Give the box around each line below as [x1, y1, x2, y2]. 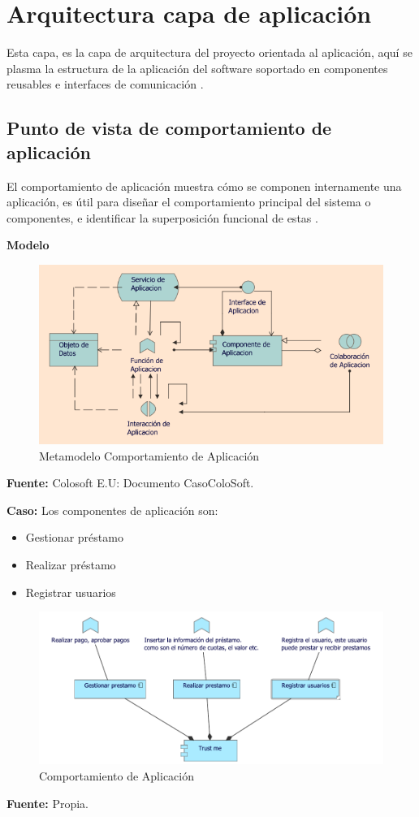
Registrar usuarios [25, 583, 116, 600]
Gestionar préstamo [25, 529, 123, 546]
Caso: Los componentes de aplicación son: [6, 501, 218, 518]
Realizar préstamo [25, 556, 116, 573]
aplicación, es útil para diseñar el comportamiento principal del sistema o [6, 193, 371, 210]
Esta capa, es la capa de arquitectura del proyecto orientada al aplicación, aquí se [6, 44, 413, 61]
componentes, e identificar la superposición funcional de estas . [6, 209, 318, 226]
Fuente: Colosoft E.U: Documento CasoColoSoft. [6, 474, 254, 491]
